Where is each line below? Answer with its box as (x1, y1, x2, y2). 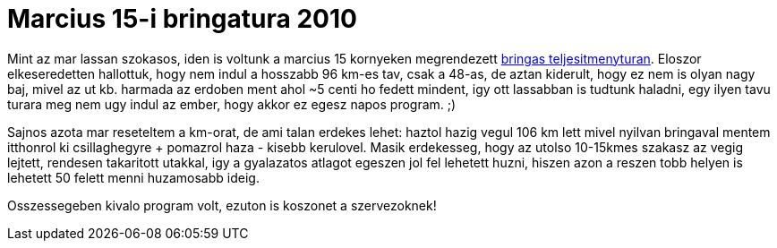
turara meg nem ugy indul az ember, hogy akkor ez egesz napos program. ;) (7, 96, 457, 112)
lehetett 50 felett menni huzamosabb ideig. (7, 169, 260, 185)
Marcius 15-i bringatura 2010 (7, 4, 357, 34)
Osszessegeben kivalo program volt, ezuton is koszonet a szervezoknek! (7, 197, 437, 213)
